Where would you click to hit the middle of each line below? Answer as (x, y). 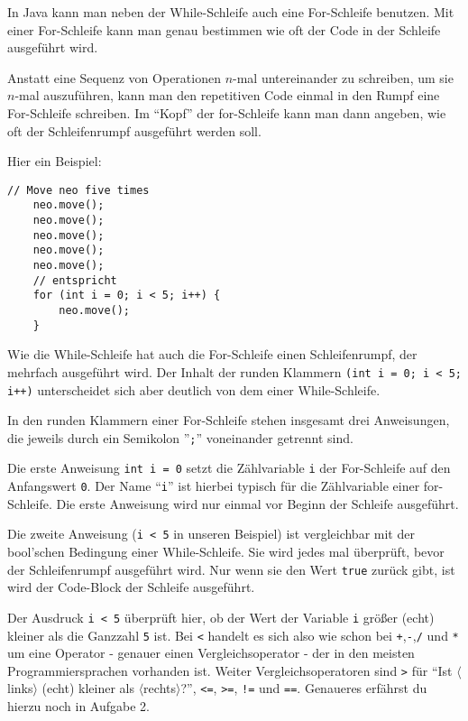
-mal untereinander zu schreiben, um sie (343, 77)
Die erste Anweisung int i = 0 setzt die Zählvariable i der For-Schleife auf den (229, 468)
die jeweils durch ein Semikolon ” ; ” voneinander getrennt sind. (180, 437)
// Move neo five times (78, 190)
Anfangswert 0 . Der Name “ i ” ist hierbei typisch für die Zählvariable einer (214, 486)
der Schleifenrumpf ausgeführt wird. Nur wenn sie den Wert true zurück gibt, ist (231, 569)
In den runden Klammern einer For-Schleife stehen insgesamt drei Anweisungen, (229, 420)
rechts (160, 688)
